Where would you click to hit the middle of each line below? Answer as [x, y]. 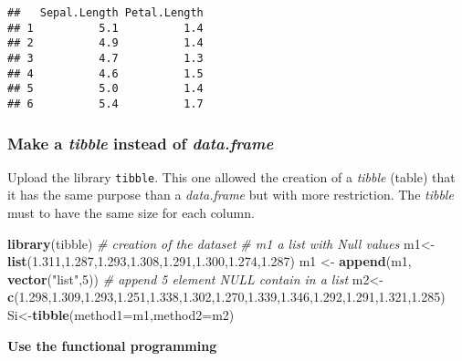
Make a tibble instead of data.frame [141, 143]
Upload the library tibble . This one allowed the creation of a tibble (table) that [231, 176]
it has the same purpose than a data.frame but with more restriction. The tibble [231, 195]
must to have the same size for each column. [131, 213]
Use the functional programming [112, 345]
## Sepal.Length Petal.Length [105, 13]
